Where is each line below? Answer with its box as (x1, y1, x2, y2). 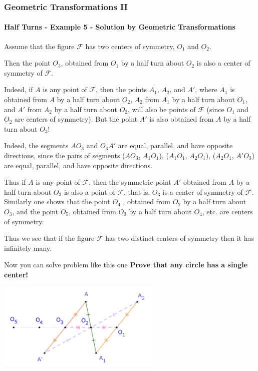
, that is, (123, 186, 150, 197)
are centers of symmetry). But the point (15, 114, 138, 124)
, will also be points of (128, 104, 196, 114)
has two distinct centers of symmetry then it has (105, 233, 254, 243)
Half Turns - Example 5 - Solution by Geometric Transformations (4, 22, 235, 32)
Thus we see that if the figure (4, 233, 95, 243)
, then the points (96, 84, 147, 95)
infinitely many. (4, 242, 52, 253)
